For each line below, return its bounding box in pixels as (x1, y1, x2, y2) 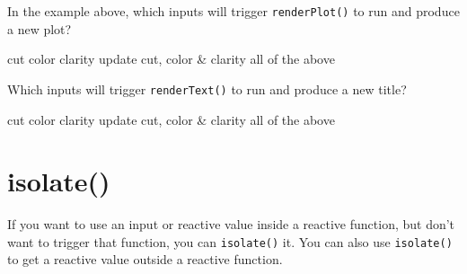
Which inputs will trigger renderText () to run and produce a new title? (7, 79, 407, 98)
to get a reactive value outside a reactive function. (7, 250, 283, 269)
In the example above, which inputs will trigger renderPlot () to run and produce (7, 2, 460, 20)
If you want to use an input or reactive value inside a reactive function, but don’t (7, 215, 455, 234)
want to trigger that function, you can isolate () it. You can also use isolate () (7, 232, 453, 251)
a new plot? (7, 19, 72, 38)
